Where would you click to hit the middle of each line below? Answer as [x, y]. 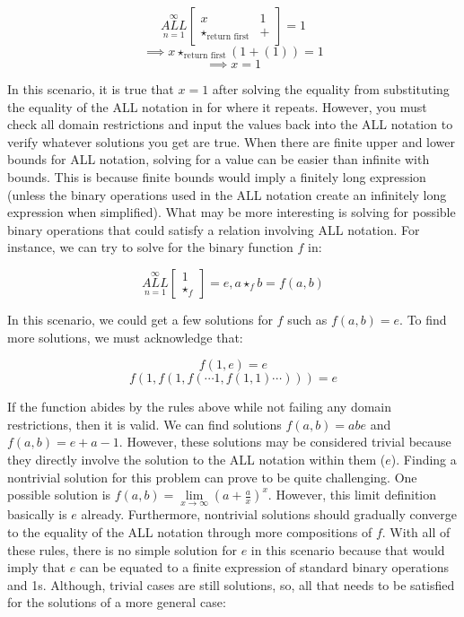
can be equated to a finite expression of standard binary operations [264, 567]
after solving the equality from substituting [331, 89]
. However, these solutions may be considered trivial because [285, 442]
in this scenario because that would [348, 549]
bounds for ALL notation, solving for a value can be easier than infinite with [219, 159]
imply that [36, 567]
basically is [37, 514]
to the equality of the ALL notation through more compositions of [190, 531]
